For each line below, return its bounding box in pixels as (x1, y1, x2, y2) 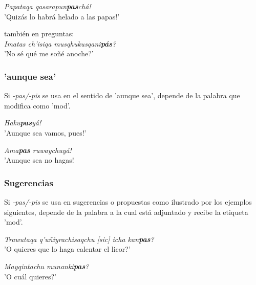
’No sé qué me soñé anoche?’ (4, 48, 94, 59)
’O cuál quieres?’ (4, 271, 57, 281)
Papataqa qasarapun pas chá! (4, 1, 91, 11)
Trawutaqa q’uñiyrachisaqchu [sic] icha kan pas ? (4, 233, 154, 244)
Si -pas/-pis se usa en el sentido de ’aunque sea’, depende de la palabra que (4, 90, 240, 101)
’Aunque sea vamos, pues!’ (4, 127, 87, 138)
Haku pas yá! (4, 117, 41, 128)
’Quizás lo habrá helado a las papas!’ (4, 11, 120, 21)
